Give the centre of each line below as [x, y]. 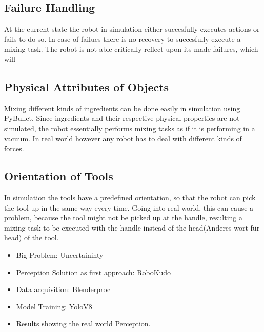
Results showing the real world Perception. [83, 324]
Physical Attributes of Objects [87, 86]
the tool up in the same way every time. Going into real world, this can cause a [129, 207]
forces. [14, 148]
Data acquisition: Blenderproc [63, 289]
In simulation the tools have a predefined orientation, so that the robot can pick [130, 197]
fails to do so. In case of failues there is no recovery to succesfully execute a [123, 39]
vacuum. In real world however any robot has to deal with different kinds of [123, 138]
